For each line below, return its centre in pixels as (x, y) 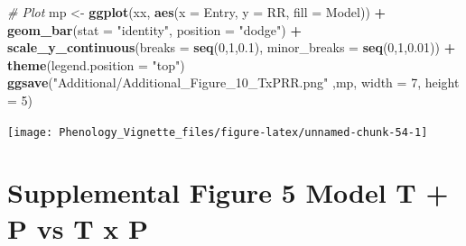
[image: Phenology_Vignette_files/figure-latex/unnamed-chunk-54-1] (218, 132)
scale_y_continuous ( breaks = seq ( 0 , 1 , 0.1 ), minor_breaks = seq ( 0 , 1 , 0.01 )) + (232, 47)
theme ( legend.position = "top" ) (96, 64)
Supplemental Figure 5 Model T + (228, 192)
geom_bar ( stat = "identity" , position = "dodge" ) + (154, 29)
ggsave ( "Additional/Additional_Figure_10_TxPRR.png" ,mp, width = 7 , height (233, 82)
